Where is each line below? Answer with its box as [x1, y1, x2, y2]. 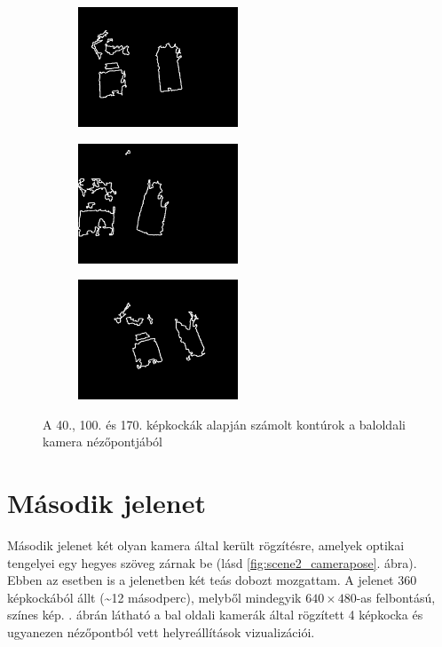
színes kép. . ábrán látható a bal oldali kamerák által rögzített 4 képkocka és [7, 605, 423, 624]
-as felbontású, [356, 588, 436, 606]
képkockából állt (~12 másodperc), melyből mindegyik [7, 588, 302, 606]
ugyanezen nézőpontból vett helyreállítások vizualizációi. [7, 623, 315, 642]
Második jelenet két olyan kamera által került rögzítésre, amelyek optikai [7, 536, 405, 555]
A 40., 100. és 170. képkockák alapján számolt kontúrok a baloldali [43, 414, 406, 433]
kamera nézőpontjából [43, 432, 163, 451]
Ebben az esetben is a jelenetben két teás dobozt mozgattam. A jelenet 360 [7, 571, 417, 589]
